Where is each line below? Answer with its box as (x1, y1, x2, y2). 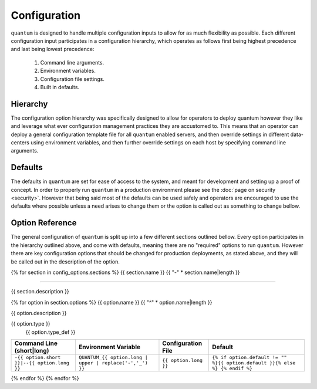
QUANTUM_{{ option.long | (78, 354, 148, 361)
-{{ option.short (14, 354, 61, 361)
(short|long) (14, 347, 49, 355)
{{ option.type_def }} (25, 329, 76, 336)
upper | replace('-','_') (78, 360, 148, 366)
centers (11, 138, 29, 146)
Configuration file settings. (40, 75, 105, 82)
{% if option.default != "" (212, 354, 287, 361)
